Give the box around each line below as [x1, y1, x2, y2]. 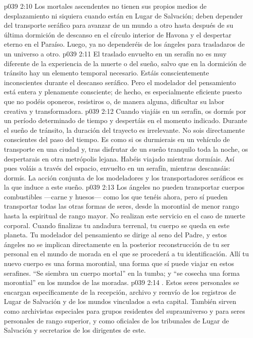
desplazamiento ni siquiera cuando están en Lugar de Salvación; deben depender [4, 10, 243, 20]
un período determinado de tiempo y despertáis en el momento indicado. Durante [4, 115, 247, 125]
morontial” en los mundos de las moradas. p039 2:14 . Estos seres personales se [4, 277, 239, 287]
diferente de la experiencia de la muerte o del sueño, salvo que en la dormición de [4, 58, 247, 68]
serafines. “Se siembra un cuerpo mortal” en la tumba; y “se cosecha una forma [4, 267, 240, 278]
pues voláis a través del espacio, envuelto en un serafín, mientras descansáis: [4, 163, 231, 173]
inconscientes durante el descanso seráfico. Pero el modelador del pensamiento [4, 77, 236, 87]
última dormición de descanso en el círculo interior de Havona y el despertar [4, 29, 232, 39]
